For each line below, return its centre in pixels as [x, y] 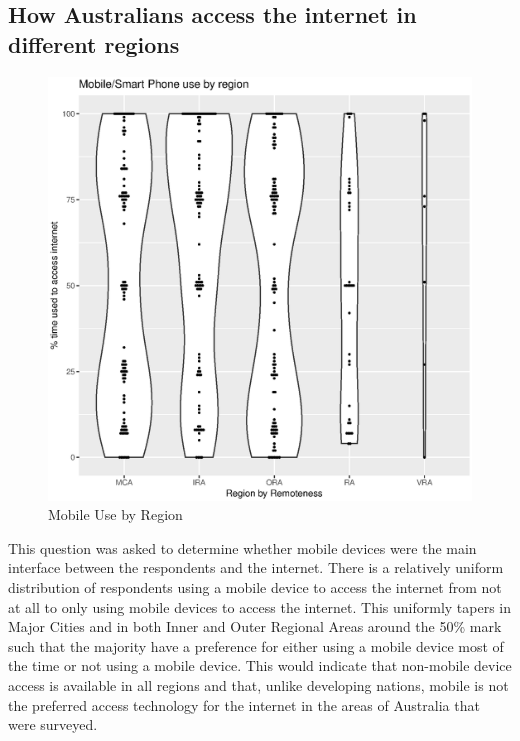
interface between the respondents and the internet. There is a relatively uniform [256, 567]
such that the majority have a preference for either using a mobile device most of [256, 645]
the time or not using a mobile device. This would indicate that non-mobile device [260, 665]
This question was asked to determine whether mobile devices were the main [242, 547]
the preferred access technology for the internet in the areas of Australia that [244, 704]
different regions [94, 43]
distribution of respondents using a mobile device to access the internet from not [255, 586]
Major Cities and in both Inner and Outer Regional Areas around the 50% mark [255, 626]
